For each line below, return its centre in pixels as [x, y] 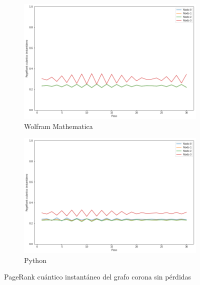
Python [35, 260]
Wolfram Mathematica [58, 126]
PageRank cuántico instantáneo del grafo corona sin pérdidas [98, 277]
